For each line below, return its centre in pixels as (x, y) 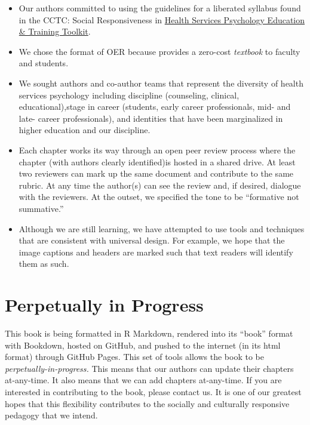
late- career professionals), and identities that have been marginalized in (151, 118)
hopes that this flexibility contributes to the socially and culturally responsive (147, 403)
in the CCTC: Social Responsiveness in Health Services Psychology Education (162, 19)
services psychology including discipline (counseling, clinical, (129, 95)
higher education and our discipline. (85, 130)
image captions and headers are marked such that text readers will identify (156, 252)
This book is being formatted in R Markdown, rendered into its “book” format (149, 333)
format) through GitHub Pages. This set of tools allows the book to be (134, 357)
